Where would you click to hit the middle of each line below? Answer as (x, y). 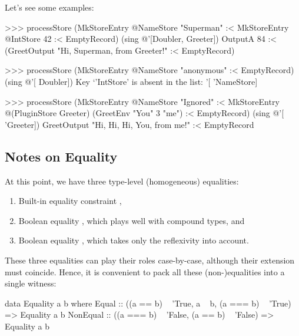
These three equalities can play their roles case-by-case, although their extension (150, 260)
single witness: (31, 283)
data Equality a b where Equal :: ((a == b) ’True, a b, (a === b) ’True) (148, 303)
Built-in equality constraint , (70, 201)
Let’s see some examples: (49, 7)
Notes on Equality (61, 156)
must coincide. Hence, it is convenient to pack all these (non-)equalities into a (145, 271)
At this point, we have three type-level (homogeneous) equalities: (122, 181)
